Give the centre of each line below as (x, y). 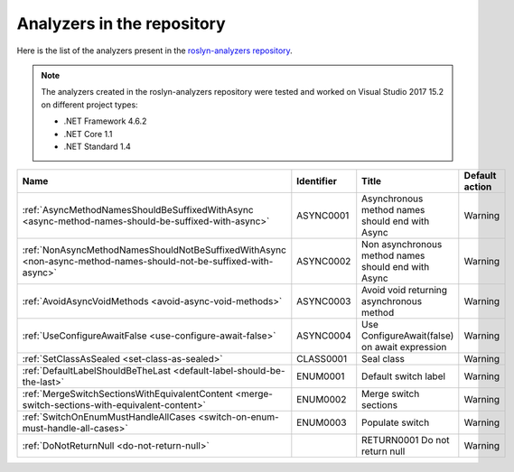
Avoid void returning (404, 291)
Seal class (383, 359)
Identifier (317, 181)
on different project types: (90, 105)
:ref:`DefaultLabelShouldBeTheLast (97, 371)
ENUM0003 (322, 422)
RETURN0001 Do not (406, 440)
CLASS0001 (322, 359)
